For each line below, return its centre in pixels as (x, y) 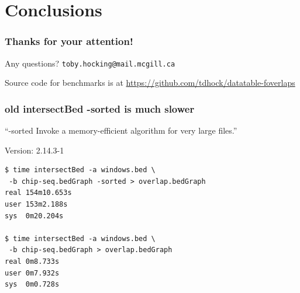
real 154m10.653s (38, 193)
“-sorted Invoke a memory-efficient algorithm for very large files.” (121, 130)
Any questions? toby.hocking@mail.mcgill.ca (90, 63)
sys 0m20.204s (34, 216)
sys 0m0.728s (32, 285)
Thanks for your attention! (69, 41)
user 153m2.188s (36, 205)
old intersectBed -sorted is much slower (100, 108)
